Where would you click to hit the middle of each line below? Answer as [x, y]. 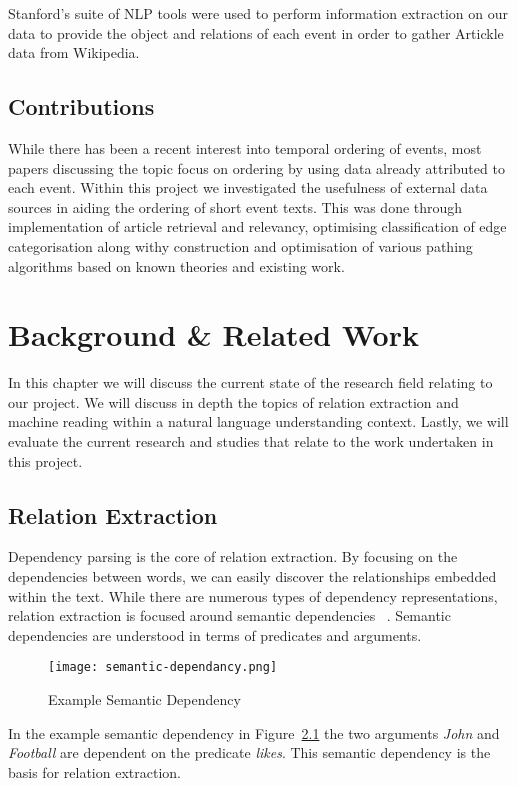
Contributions [81, 106]
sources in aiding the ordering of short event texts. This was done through [235, 206]
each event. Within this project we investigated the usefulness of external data [248, 187]
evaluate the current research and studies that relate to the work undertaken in [251, 441]
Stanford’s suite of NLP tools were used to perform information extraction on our [258, 13]
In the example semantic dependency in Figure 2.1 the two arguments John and [254, 732]
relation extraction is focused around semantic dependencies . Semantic [229, 615]
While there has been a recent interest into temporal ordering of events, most [245, 147]
